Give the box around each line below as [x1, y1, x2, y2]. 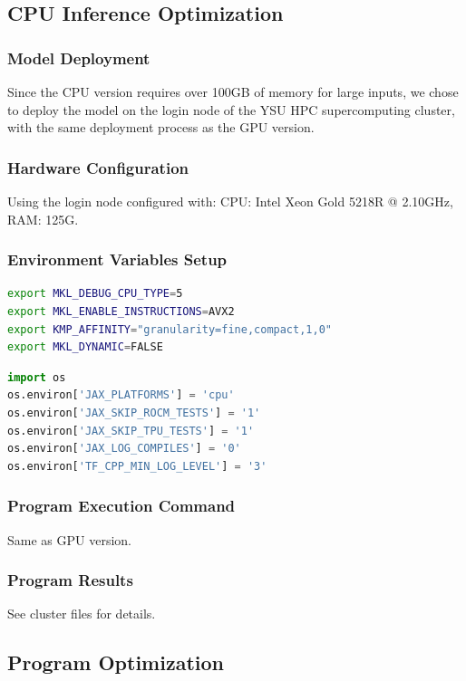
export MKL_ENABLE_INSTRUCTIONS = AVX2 [7, 305, 235, 318]
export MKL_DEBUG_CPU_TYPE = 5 [7, 287, 183, 301]
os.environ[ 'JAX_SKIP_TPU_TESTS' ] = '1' [7, 424, 255, 437]
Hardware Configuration [7, 156, 189, 178]
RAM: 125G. [7, 209, 79, 228]
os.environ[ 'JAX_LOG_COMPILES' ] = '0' [7, 442, 241, 456]
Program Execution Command [7, 494, 236, 517]
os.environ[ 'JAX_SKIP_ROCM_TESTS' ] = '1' [7, 406, 261, 419]
